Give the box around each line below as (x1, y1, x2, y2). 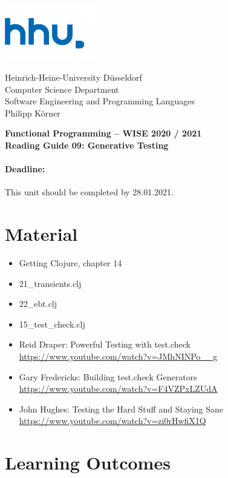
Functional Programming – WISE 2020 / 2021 (5, 127, 202, 140)
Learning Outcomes (5, 450, 171, 475)
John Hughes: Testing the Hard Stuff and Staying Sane (19, 402, 223, 415)
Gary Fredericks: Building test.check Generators (19, 370, 197, 383)
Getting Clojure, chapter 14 (19, 256, 122, 269)
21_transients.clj (19, 277, 82, 289)
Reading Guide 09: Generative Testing (5, 138, 169, 151)
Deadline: (5, 163, 45, 175)
